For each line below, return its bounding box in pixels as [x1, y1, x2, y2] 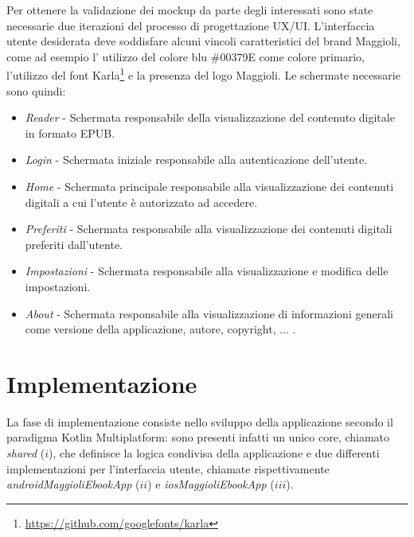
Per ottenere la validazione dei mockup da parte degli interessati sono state [6, 2, 373, 18]
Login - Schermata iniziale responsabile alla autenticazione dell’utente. [25, 151, 368, 168]
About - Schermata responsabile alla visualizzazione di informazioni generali [25, 305, 393, 321]
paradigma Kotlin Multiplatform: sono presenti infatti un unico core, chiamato [6, 429, 390, 446]
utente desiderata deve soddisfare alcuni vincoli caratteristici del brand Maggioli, [6, 33, 400, 49]
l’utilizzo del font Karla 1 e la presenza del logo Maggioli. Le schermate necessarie [6, 64, 400, 84]
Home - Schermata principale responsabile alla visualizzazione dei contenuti [25, 178, 394, 194]
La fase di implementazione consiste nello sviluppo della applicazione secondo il [6, 413, 393, 430]
